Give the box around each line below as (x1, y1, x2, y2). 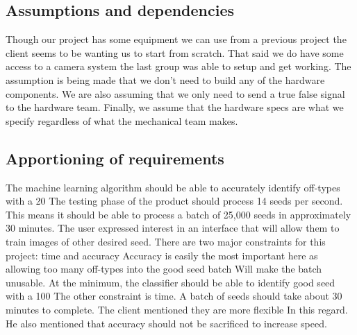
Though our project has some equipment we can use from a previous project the (6, 32, 347, 46)
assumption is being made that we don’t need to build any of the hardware (6, 72, 325, 87)
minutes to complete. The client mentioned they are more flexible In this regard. (6, 302, 348, 316)
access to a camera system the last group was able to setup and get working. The (6, 59, 351, 74)
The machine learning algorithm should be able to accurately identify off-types (6, 180, 340, 194)
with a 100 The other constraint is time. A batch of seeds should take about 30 (6, 289, 342, 303)
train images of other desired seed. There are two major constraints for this (6, 234, 326, 248)
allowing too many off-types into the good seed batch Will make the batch (6, 261, 322, 276)
